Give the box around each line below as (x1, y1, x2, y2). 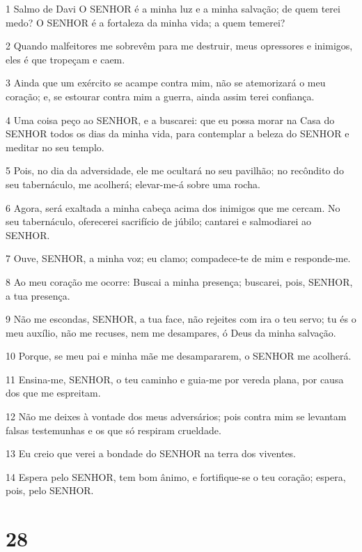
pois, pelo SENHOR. (6, 483, 94, 498)
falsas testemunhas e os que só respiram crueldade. (6, 422, 221, 437)
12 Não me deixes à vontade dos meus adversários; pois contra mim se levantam (6, 409, 347, 424)
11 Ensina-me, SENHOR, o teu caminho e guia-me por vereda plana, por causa (6, 371, 344, 386)
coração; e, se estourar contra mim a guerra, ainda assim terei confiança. (6, 89, 315, 103)
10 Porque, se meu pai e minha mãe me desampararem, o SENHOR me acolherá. (6, 348, 352, 363)
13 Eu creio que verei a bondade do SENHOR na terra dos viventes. (6, 446, 297, 461)
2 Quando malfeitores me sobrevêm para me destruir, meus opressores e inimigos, (6, 38, 353, 53)
